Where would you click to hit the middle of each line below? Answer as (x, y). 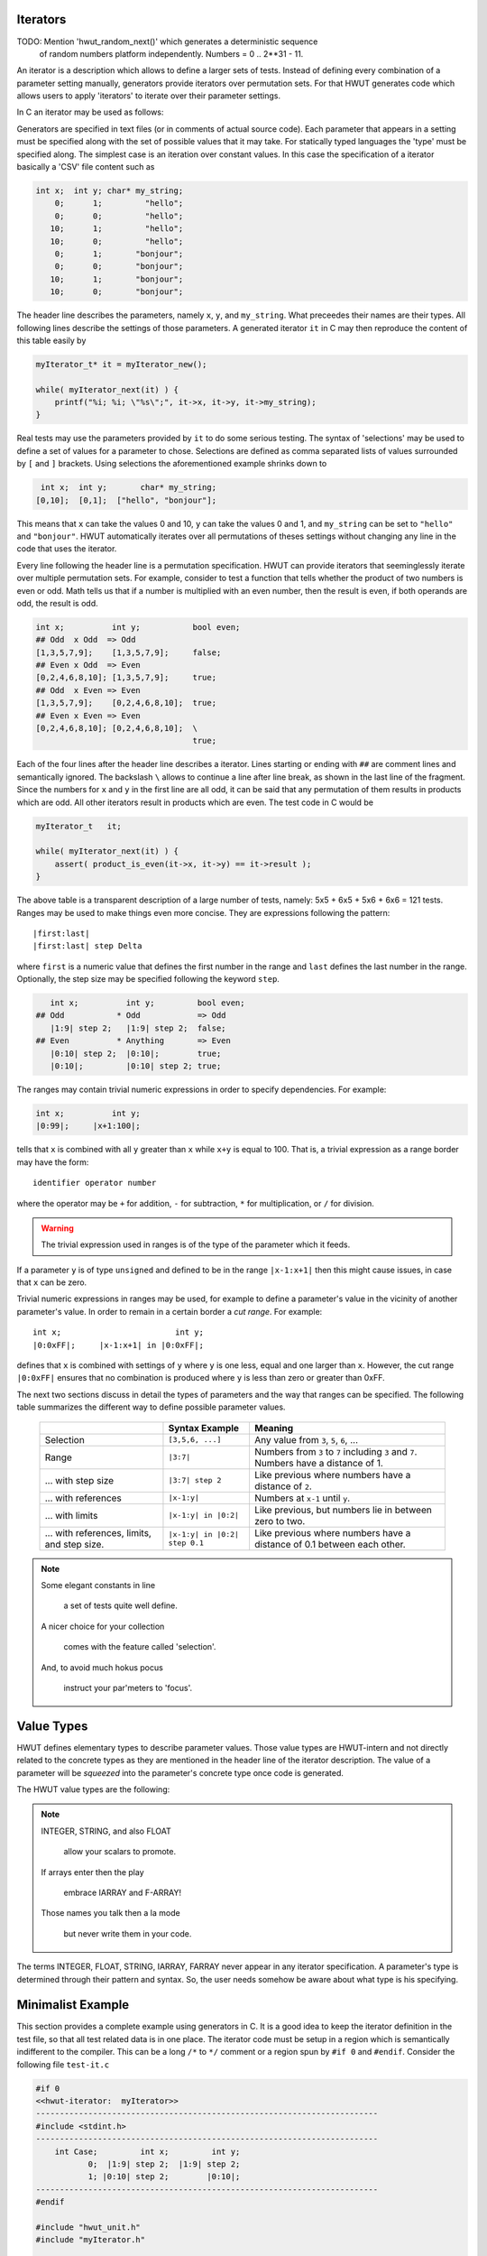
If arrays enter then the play (92, 1872)
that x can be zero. (52, 1282)
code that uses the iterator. (67, 549)
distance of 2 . (283, 1486)
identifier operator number (95, 1183)
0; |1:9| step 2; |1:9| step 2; (164, 2164)
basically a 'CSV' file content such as (86, 167)
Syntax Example (203, 1428)
